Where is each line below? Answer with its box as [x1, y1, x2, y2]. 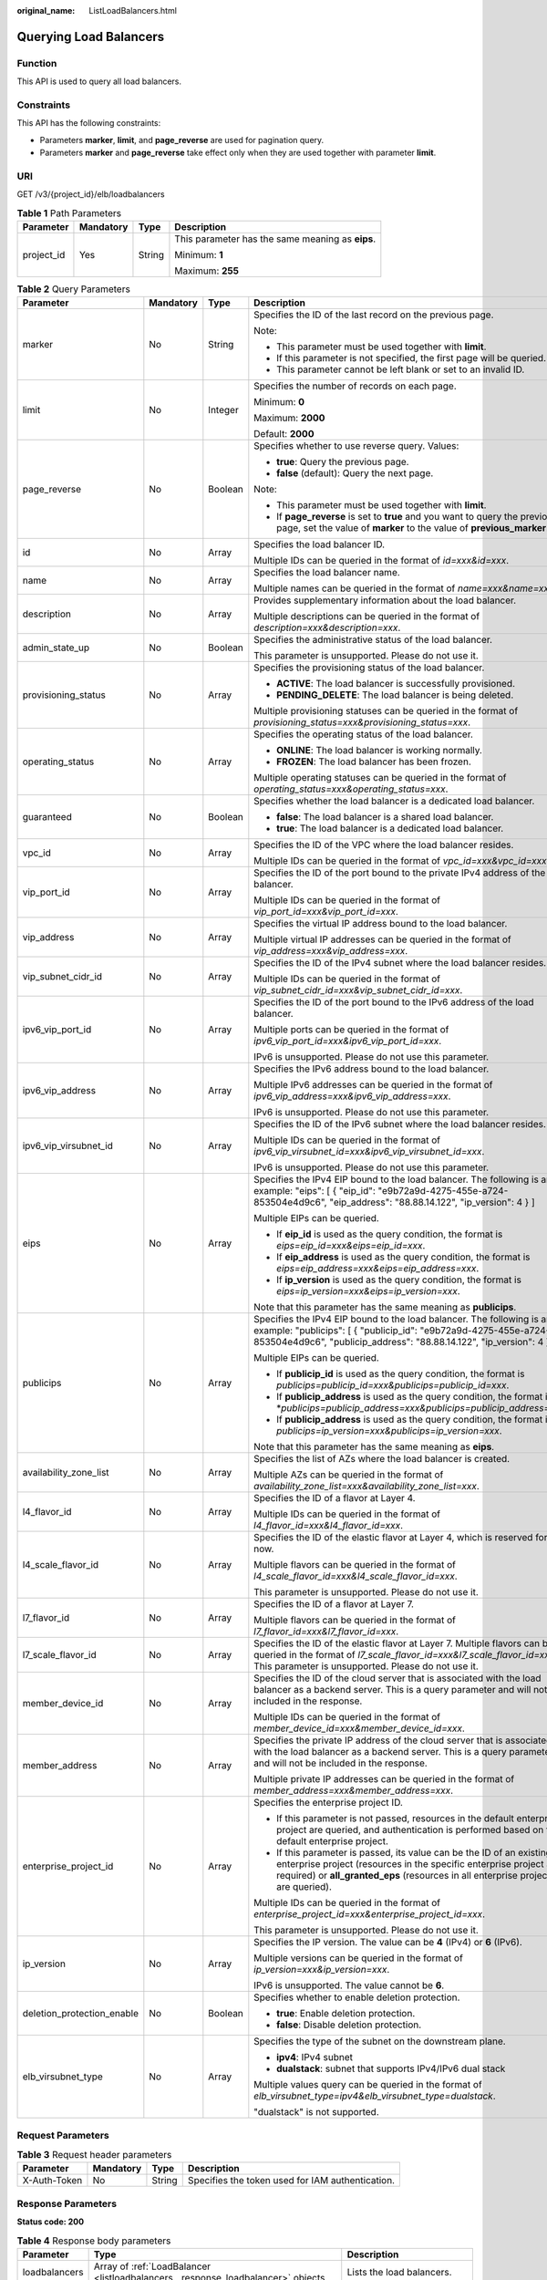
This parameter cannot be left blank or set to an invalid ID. [276, 363, 525, 376]
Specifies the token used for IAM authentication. [187, 2174, 396, 2187]
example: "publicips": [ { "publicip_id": [253, 1324, 418, 1337]
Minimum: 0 [253, 396, 305, 409]
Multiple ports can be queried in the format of [253, 1023, 449, 1036]
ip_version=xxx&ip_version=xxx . [253, 1964, 390, 1976]
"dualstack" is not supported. [253, 2106, 380, 2119]
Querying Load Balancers [16, 28, 165, 45]
